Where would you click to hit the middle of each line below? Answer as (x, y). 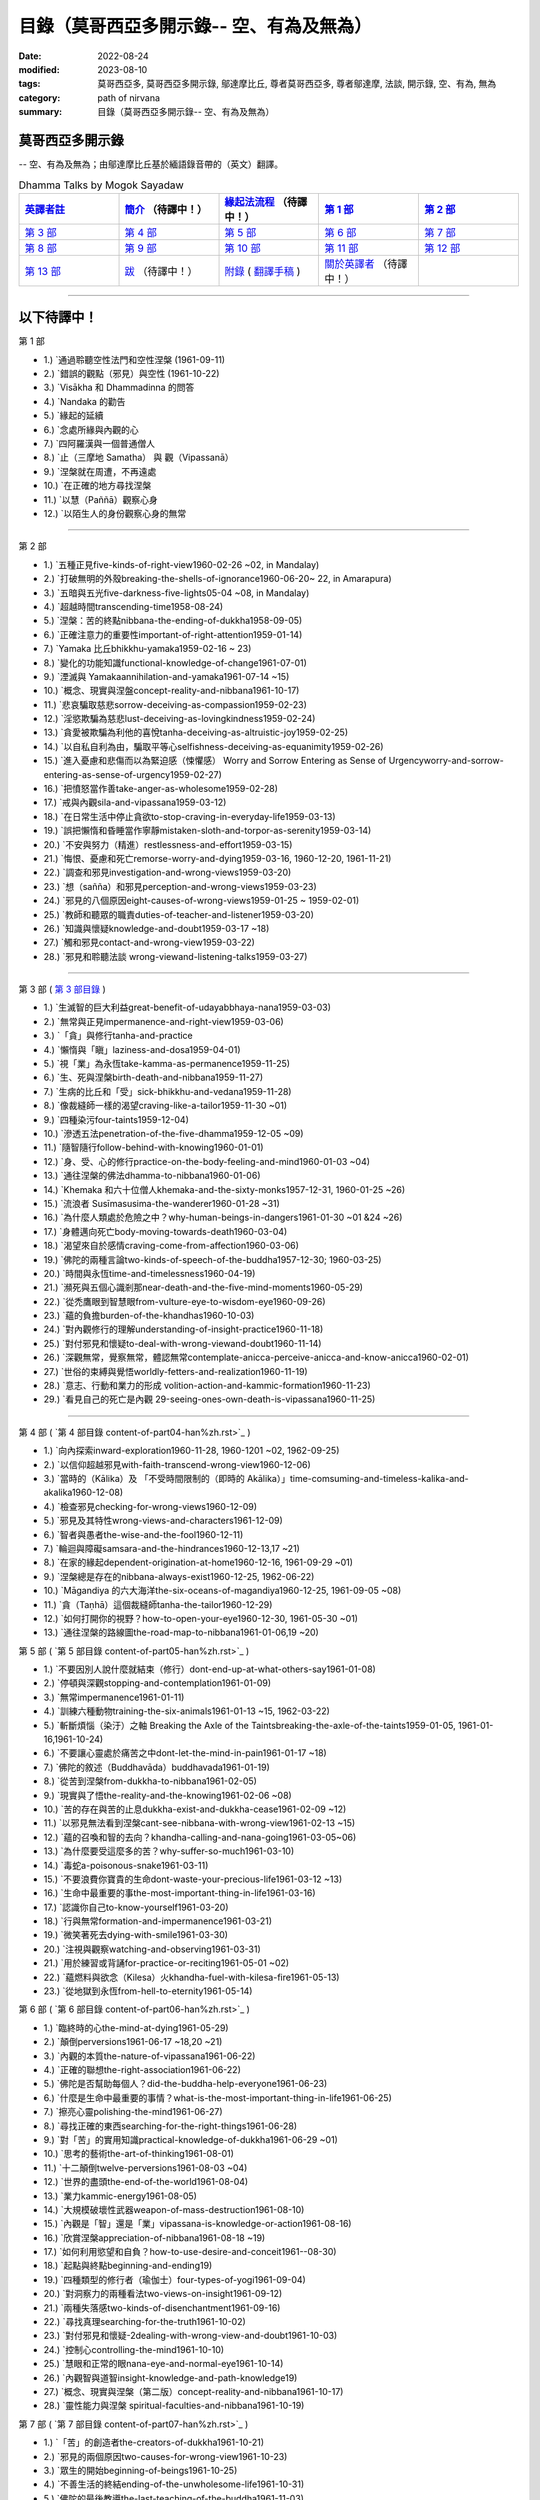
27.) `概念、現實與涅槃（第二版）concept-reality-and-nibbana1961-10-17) (193, 2391)
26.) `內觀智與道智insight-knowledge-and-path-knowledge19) (170, 2377)
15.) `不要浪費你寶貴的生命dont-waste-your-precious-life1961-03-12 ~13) (193, 1879)
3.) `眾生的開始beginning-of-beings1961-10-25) (140, 2470)
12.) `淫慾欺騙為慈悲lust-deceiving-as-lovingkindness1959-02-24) (179, 719)
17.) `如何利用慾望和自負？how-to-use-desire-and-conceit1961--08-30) (190, 2252)
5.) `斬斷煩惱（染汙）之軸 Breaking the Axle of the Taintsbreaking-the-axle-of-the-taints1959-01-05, (250, 1725)
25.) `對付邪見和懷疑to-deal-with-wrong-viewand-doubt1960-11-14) (182, 1343)
